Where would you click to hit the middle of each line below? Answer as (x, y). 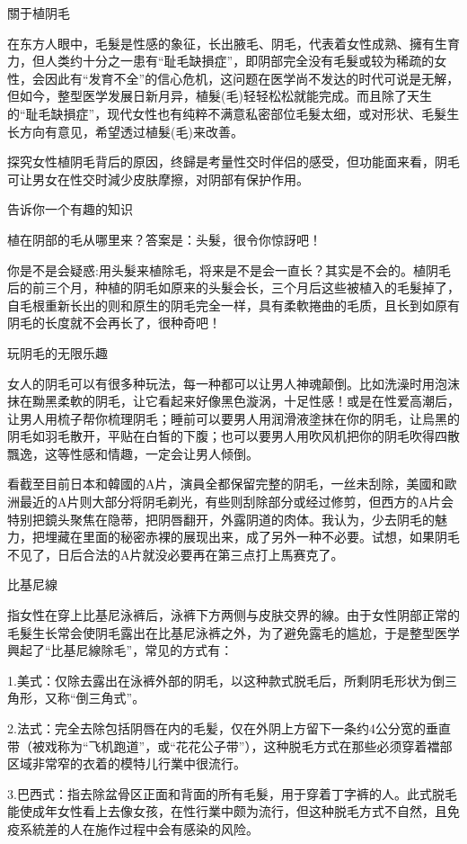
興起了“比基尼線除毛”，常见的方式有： (120, 650)
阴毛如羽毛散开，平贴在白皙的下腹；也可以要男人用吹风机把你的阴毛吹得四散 (233, 436)
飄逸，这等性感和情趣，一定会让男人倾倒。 (133, 453)
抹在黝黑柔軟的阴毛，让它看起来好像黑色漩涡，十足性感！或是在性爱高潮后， (233, 401)
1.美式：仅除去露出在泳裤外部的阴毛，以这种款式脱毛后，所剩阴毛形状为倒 (226, 680)
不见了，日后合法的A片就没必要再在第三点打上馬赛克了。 (176, 554)
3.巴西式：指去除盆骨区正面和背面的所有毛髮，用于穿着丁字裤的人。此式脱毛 (232, 793)
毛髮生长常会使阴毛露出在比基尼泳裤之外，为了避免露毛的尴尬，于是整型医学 (233, 632)
